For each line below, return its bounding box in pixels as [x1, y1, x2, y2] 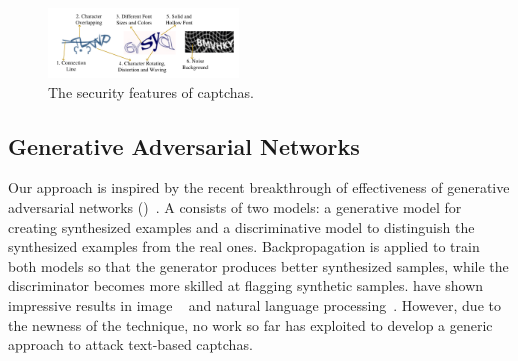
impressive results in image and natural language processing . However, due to [8, 295, 501, 315]
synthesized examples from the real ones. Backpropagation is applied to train [8, 236, 480, 257]
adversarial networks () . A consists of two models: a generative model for [8, 197, 462, 218]
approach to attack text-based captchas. [8, 334, 253, 355]
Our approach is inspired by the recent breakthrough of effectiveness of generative [8, 177, 510, 198]
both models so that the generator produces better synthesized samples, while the [8, 255, 509, 276]
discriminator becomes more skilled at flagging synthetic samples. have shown [8, 275, 484, 296]
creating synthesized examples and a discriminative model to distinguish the [8, 216, 475, 237]
